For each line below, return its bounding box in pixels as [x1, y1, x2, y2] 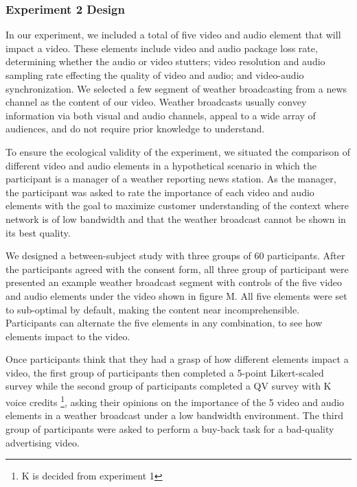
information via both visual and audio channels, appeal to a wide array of [5, 108, 316, 122]
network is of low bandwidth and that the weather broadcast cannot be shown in [5, 211, 346, 226]
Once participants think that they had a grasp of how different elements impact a [5, 352, 349, 366]
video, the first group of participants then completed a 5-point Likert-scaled [5, 365, 324, 379]
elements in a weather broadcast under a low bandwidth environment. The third [5, 408, 343, 423]
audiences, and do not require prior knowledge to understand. [5, 121, 265, 136]
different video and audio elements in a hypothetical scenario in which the [5, 158, 316, 172]
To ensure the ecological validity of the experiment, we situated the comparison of [5, 144, 350, 158]
